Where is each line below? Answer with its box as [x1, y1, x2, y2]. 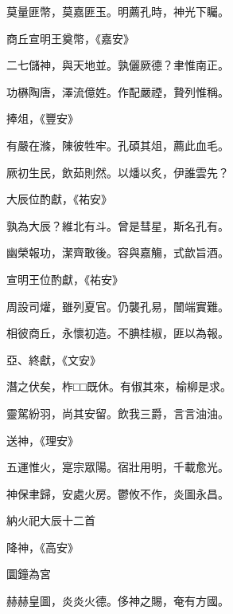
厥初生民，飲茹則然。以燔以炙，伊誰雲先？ [6, 163, 229, 180]
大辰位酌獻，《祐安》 [6, 191, 112, 207]
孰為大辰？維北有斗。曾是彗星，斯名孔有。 [6, 217, 229, 234]
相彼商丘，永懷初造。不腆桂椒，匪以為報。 [6, 325, 229, 341]
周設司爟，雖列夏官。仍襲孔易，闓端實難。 [6, 297, 229, 314]
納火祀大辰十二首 [6, 512, 95, 529]
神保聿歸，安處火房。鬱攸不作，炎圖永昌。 [6, 485, 229, 502]
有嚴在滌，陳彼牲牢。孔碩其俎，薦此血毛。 [6, 136, 229, 153]
